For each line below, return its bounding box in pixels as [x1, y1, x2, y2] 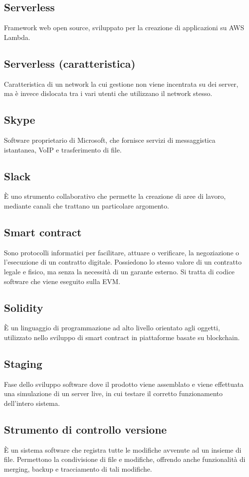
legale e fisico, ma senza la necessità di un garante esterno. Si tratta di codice [4, 266, 235, 276]
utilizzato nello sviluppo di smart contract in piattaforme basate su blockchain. [4, 332, 240, 342]
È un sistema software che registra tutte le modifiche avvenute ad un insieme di [4, 444, 242, 455]
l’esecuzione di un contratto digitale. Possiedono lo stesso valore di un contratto [4, 257, 242, 267]
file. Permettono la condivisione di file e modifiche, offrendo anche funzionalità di [4, 454, 246, 464]
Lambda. [4, 32, 30, 42]
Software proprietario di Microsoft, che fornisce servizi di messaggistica [4, 134, 215, 145]
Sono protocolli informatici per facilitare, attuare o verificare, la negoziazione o [4, 247, 239, 257]
